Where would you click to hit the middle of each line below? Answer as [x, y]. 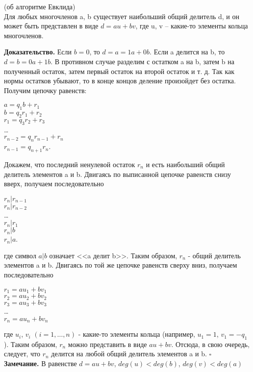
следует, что [22, 354]
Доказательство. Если [38, 52]
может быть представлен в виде [51, 26]
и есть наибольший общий [185, 164]
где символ [20, 255]
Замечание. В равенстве [40, 363]
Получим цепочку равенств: [45, 90]
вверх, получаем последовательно [54, 184]
